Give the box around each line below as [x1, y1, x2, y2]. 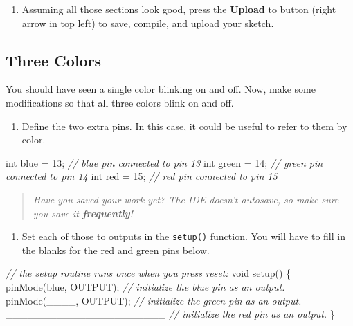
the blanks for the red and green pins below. [21, 242, 210, 257]
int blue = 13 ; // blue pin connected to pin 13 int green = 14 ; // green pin [6, 155, 323, 170]
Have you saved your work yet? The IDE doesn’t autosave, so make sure [33, 192, 339, 206]
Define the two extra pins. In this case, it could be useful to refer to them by [21, 118, 347, 133]
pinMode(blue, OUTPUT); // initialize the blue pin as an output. [6, 279, 285, 293]
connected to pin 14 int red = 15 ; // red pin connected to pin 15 [6, 169, 278, 183]
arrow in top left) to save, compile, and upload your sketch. [21, 15, 274, 30]
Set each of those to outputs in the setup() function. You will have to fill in [21, 229, 345, 244]
